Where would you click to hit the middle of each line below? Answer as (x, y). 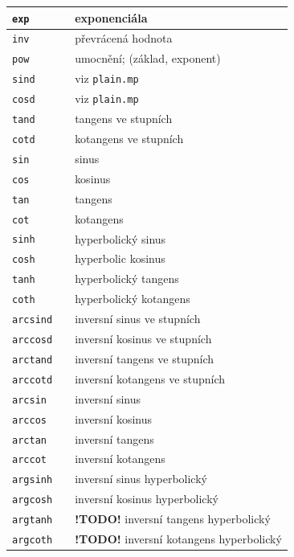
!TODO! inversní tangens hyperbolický (173, 519)
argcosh (33, 500)
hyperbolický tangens (127, 278)
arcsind (33, 320)
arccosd (33, 340)
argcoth (33, 541)
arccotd (33, 380)
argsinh (33, 480)
